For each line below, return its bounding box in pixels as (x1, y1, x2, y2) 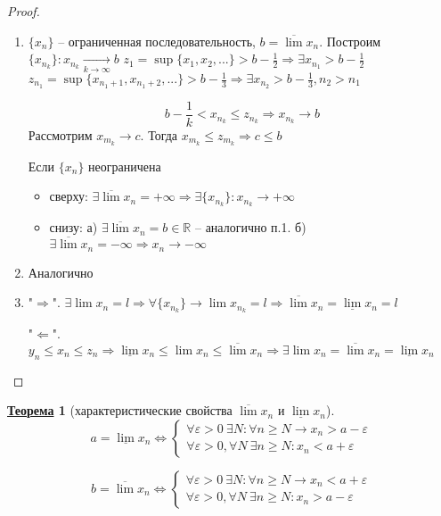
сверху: (49, 187, 88, 205)
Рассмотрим (28, 125, 93, 144)
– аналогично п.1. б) (194, 218, 306, 237)
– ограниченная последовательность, (58, 31, 256, 50)
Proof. (7, 2, 40, 20)
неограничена (88, 156, 161, 175)
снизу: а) (49, 218, 98, 237)
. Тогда (140, 125, 178, 144)
